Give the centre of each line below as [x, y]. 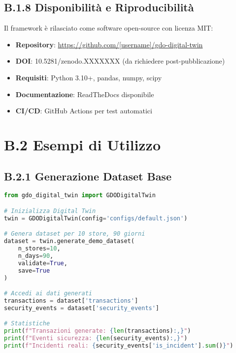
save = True [34, 270]
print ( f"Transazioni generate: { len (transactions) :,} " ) [98, 331]
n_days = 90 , [36, 256]
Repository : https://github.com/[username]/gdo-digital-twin [109, 44]
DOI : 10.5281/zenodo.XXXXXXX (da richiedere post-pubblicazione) [120, 61]
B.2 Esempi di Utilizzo [83, 144]
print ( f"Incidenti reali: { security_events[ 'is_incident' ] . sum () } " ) [119, 345]
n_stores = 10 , [39, 249]
